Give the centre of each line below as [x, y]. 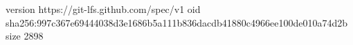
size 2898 [25, 36]
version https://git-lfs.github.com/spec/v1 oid [103, 9]
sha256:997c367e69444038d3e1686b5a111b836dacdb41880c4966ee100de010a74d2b [176, 22]
